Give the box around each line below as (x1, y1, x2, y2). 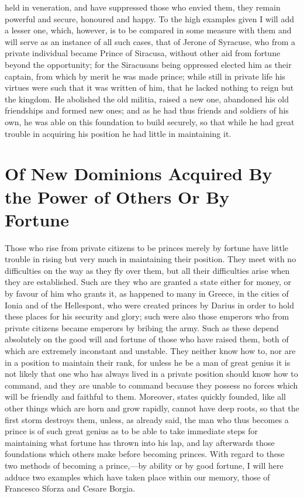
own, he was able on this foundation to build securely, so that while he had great (5, 115, 295, 128)
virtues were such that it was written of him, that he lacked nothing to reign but (5, 81, 294, 94)
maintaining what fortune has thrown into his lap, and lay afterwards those (5, 436, 275, 448)
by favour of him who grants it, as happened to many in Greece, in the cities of (5, 287, 289, 299)
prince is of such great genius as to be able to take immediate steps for (5, 425, 258, 437)
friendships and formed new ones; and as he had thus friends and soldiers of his (5, 104, 289, 116)
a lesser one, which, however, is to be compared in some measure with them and (5, 24, 292, 36)
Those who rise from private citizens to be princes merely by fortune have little (5, 241, 289, 253)
